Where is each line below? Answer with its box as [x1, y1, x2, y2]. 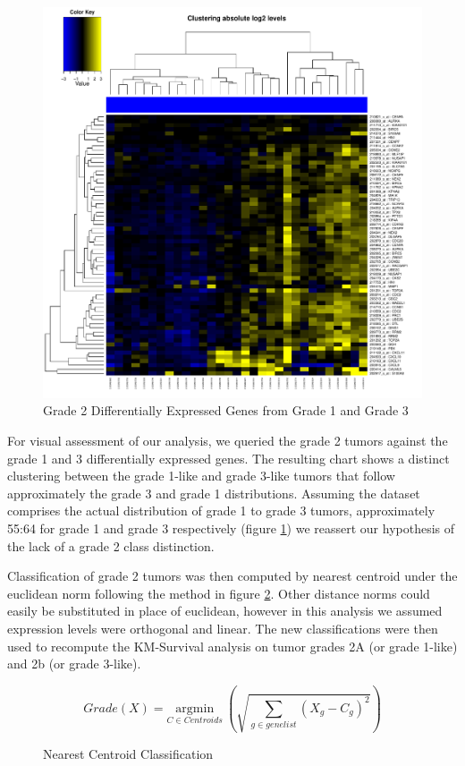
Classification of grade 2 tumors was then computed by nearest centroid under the [7, 566, 458, 585]
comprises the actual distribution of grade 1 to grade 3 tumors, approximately [7, 501, 435, 520]
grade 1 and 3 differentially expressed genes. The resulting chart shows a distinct [7, 448, 450, 467]
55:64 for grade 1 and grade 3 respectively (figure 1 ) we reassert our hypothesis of [7, 518, 455, 537]
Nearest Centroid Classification [43, 744, 214, 762]
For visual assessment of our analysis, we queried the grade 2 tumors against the [7, 430, 448, 449]
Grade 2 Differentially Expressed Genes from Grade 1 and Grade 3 [43, 401, 409, 420]
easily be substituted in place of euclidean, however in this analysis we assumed [7, 601, 443, 620]
